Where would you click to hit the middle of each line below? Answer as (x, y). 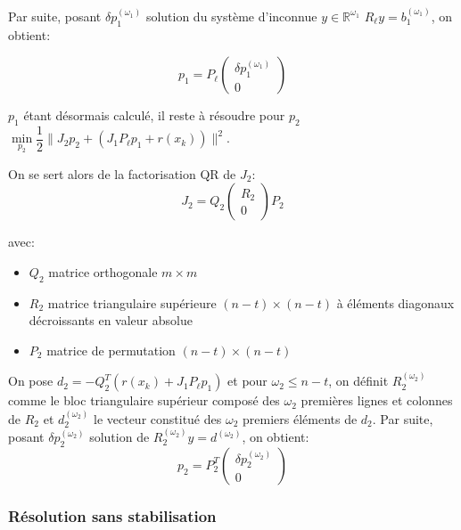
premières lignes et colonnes (377, 400)
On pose (31, 381)
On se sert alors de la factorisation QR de (122, 173)
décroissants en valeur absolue (111, 320)
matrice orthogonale (103, 271)
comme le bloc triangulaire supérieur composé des (144, 400)
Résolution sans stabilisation (112, 515)
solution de (119, 437)
